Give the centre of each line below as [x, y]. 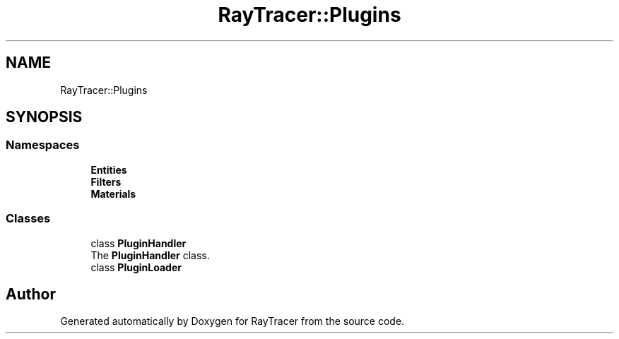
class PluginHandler [138, 243]
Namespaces [43, 145]
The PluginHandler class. [150, 255]
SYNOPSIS [44, 117]
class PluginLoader [136, 267]
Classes [28, 219]
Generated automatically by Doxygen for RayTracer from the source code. [232, 321]
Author [31, 294]
